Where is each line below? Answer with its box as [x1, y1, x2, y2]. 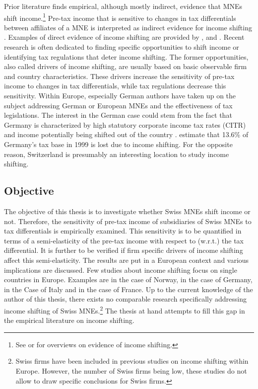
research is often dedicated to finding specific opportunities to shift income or [4, 42, 239, 52]
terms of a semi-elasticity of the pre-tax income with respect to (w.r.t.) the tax [4, 235, 244, 245]
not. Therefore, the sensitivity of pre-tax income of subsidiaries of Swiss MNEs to [4, 216, 252, 226]
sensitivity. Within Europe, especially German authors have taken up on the [4, 90, 236, 100]
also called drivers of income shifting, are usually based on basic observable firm [4, 61, 247, 72]
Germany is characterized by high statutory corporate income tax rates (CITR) [4, 119, 246, 130]
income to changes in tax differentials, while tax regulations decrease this [4, 80, 226, 91]
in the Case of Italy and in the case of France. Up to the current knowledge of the [4, 284, 253, 294]
